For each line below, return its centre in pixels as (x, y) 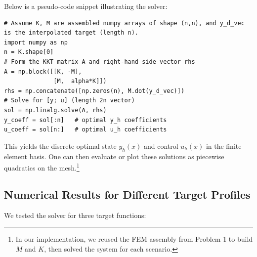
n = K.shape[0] (29, 52)
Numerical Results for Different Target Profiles (127, 194)
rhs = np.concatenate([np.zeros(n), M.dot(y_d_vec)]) (94, 91)
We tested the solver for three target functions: (75, 215)
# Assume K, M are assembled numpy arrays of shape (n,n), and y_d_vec (124, 23)
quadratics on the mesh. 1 (42, 167)
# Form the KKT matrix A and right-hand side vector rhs (100, 62)
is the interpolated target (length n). (71, 33)
